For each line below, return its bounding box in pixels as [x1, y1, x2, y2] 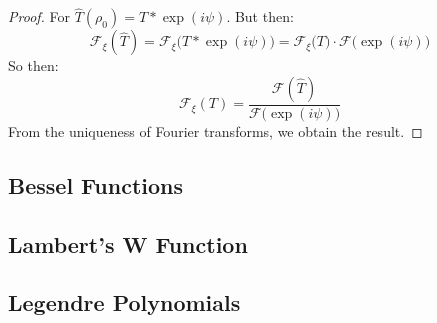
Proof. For [8, 6, 71, 27]
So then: [8, 55, 59, 76]
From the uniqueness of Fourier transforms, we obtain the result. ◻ [8, 120, 423, 141]
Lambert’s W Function [8, 228, 248, 259]
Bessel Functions [8, 169, 183, 200]
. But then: [226, 6, 294, 27]
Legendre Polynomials [8, 287, 241, 318]
